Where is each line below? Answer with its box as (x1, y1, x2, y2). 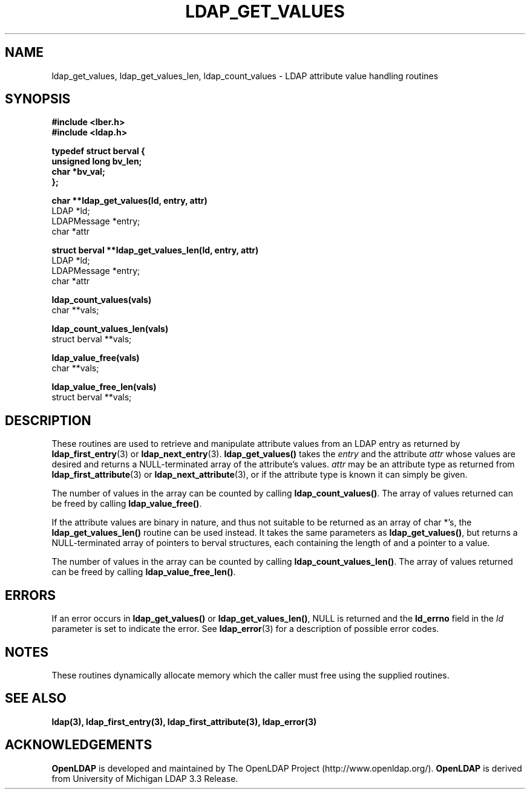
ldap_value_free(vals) (51, 353, 140, 363)
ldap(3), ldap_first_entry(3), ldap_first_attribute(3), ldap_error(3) (51, 716, 317, 727)
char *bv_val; (51, 166, 105, 177)
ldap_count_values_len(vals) (51, 324, 169, 334)
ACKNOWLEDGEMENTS (5, 737, 152, 753)
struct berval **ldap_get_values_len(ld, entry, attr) (51, 245, 259, 256)
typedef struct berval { (51, 146, 145, 157)
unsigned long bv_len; (51, 156, 142, 167)
